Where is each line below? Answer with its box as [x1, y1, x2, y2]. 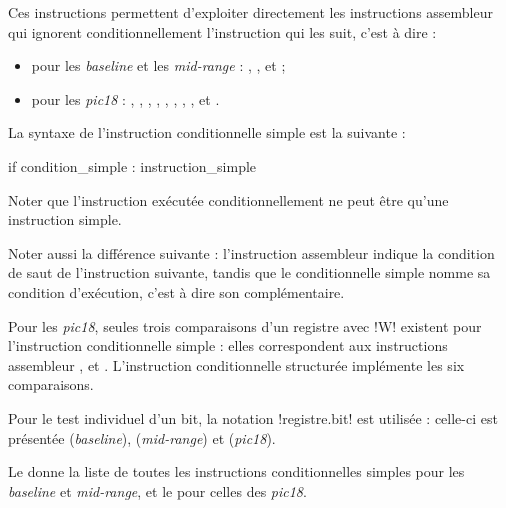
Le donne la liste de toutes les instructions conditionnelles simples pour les [8, 461, 465, 482]
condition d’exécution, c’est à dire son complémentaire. [8, 281, 345, 302]
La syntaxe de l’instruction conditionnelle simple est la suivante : [8, 122, 406, 143]
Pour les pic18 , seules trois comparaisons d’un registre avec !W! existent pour [8, 315, 482, 336]
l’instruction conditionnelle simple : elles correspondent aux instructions [8, 335, 448, 356]
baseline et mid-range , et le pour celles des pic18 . [8, 480, 307, 501]
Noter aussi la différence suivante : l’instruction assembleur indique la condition [8, 242, 495, 263]
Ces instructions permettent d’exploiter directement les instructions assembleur [8, 2, 493, 22]
